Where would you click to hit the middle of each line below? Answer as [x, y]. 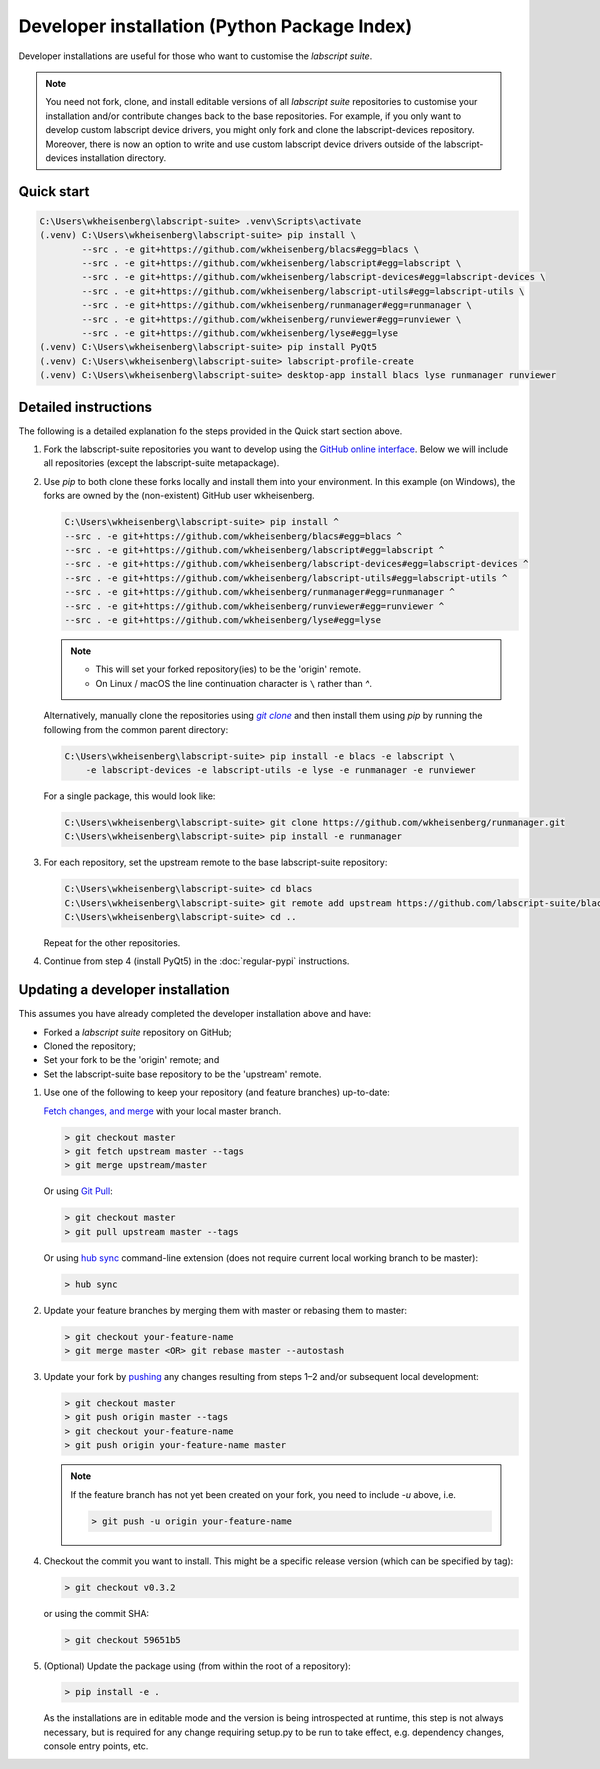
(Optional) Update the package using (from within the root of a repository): [197, 1666]
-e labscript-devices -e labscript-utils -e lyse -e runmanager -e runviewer [281, 769]
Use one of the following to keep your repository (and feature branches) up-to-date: [216, 1092]
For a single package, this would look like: [129, 796]
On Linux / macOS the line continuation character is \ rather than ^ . [233, 683]
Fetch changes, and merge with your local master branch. [162, 1111]
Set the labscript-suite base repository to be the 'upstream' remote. [182, 1074]
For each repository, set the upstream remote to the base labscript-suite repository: [215, 862]
